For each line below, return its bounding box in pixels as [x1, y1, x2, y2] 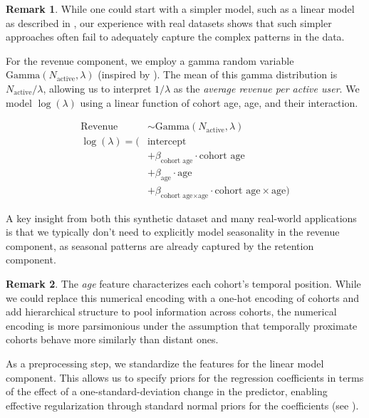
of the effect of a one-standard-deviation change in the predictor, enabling [6, 384, 328, 399]
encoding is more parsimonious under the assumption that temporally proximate [6, 318, 358, 333]
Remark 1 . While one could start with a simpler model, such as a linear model [6, 1, 355, 16]
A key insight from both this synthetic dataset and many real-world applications [6, 210, 357, 225]
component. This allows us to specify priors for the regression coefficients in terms [6, 370, 364, 385]
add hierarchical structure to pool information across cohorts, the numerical [6, 304, 337, 319]
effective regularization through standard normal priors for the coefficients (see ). [6, 397, 359, 412]
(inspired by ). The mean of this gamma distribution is [98, 67, 338, 82]
